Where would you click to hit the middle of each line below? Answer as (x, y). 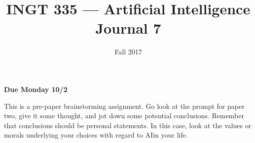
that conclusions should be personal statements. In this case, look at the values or (128, 125)
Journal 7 (128, 28)
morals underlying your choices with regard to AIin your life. (96, 135)
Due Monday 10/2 (36, 89)
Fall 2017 (128, 52)
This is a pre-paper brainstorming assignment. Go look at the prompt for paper (124, 106)
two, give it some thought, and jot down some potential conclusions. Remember (124, 116)
